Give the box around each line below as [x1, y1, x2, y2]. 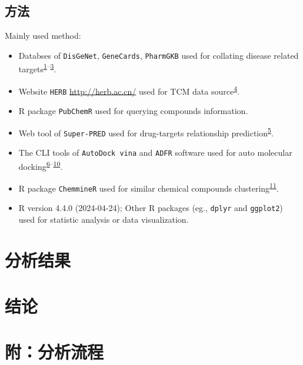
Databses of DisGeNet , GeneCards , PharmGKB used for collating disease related [18, 49, 299, 61]
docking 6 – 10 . [18, 158, 63, 172]
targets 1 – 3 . [18, 61, 56, 75]
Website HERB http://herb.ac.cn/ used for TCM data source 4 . [18, 83, 239, 97]
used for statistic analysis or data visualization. [18, 213, 189, 225]
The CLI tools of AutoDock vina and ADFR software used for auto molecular [18, 146, 292, 158]
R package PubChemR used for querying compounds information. [18, 105, 248, 117]
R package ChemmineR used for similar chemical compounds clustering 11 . [18, 180, 279, 194]
